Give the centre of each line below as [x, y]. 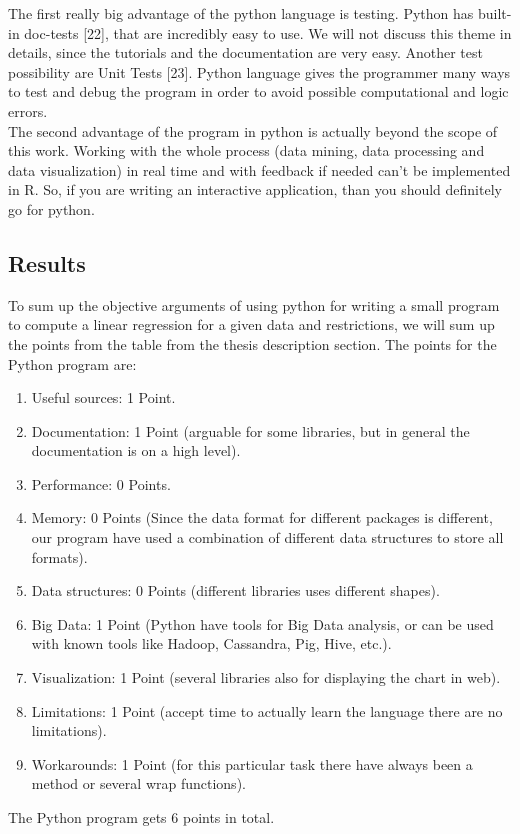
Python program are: [72, 363]
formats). [59, 556]
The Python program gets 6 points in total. [141, 817]
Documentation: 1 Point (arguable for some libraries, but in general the [250, 430]
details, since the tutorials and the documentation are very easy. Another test [245, 52]
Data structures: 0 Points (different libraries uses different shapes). [235, 590]
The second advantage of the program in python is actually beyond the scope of [253, 130]
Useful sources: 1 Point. [103, 397]
